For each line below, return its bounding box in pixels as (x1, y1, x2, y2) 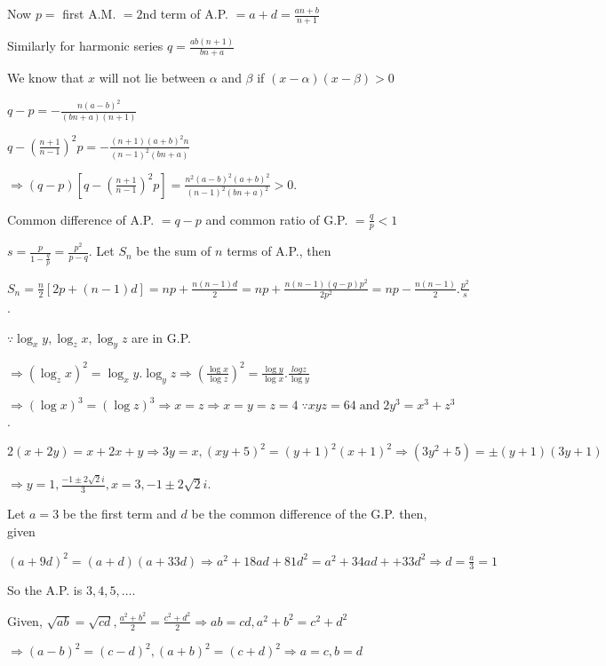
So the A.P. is (7, 581, 83, 599)
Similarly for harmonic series (7, 36, 163, 55)
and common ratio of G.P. (205, 210, 348, 228)
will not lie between (99, 67, 206, 86)
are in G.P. (132, 328, 191, 346)
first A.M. (62, 4, 116, 22)
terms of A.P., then (227, 242, 331, 260)
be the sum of (136, 242, 211, 260)
